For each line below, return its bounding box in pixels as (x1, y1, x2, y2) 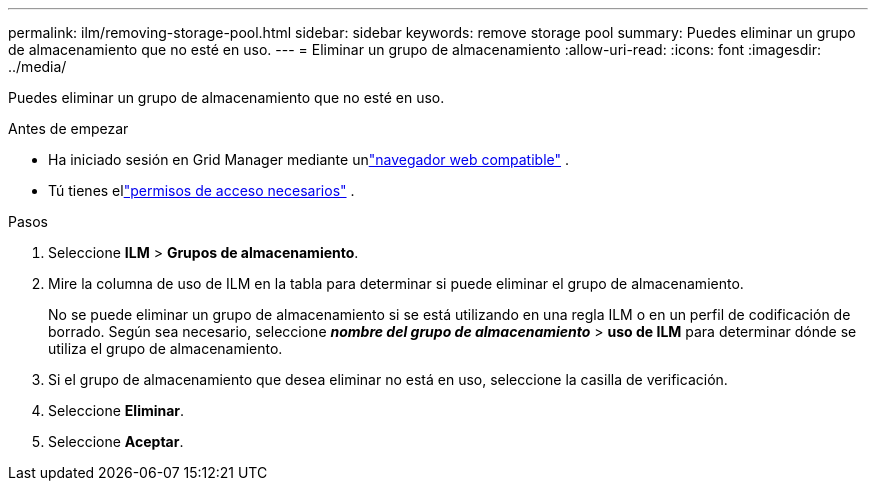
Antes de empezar (8, 120, 129, 137)
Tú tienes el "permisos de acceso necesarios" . (48, 182, 355, 199)
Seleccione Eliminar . (48, 402, 185, 419)
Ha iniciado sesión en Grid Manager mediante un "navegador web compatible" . (48, 151, 570, 168)
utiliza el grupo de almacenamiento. (48, 340, 283, 357)
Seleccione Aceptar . (48, 433, 184, 450)
